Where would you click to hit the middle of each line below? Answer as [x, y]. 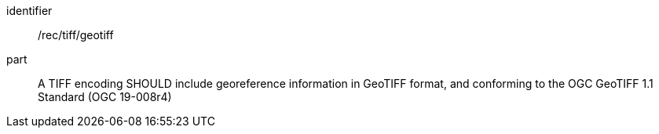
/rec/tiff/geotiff [76, 35]
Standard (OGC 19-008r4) [105, 97]
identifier [29, 11]
